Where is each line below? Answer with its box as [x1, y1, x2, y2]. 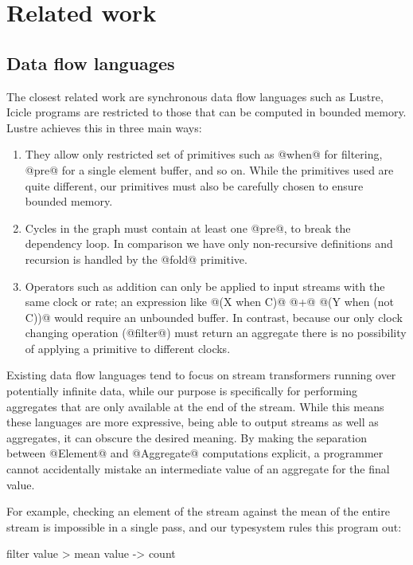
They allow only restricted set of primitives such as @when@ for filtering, [25, 146, 383, 163]
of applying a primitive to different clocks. [25, 339, 231, 356]
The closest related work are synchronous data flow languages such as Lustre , [6, 88, 384, 104]
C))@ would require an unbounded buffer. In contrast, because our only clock [25, 308, 403, 325]
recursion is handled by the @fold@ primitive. [25, 250, 247, 267]
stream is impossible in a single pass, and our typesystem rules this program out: [6, 518, 402, 535]
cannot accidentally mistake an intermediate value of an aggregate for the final [6, 461, 390, 477]
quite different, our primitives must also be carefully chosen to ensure [25, 177, 364, 194]
